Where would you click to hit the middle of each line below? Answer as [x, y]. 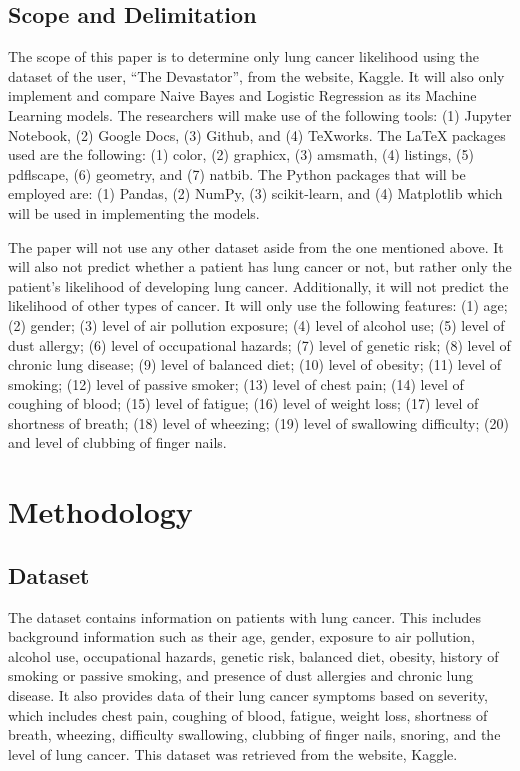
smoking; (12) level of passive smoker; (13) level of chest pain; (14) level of [236, 383]
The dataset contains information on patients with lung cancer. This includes [244, 616]
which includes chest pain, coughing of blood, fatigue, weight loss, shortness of [248, 714]
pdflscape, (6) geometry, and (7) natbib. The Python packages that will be [237, 173]
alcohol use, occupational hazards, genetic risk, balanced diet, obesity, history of [253, 655]
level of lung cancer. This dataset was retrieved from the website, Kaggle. [233, 753]
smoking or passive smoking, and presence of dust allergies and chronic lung [241, 675]
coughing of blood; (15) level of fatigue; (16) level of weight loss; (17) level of [243, 403]
